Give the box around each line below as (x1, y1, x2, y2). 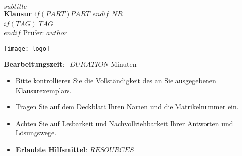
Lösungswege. (15, 128, 57, 138)
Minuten (111, 59, 137, 69)
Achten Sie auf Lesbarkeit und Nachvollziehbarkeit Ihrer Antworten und (15, 118, 233, 128)
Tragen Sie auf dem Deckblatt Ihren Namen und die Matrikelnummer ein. (15, 102, 239, 112)
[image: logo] (4, 45, 50, 52)
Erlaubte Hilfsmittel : (15, 144, 88, 154)
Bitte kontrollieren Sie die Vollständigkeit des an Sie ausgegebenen (15, 76, 216, 86)
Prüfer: (23, 27, 44, 38)
